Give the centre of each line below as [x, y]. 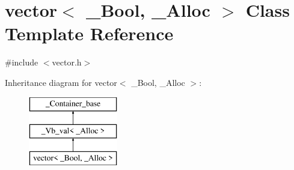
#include [22, 62]
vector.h [67, 62]
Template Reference [89, 33]
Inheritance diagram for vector [61, 82]
